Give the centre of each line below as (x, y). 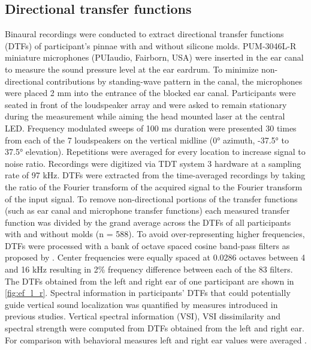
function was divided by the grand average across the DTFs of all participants (148, 222)
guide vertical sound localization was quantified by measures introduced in (141, 304)
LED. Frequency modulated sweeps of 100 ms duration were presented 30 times (151, 128)
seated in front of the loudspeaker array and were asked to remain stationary (146, 104)
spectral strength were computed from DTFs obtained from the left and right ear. (155, 328)
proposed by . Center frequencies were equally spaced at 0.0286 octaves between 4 (155, 257)
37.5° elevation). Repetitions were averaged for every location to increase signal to (155, 152)
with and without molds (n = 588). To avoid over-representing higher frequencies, (155, 234)
